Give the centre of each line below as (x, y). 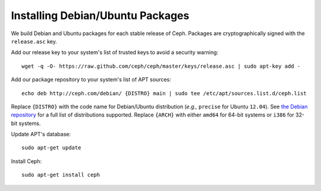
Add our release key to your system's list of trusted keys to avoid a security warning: (115, 52)
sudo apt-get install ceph (61, 175)
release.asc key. (34, 41)
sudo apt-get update (51, 148)
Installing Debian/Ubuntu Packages (100, 15)
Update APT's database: (41, 134)
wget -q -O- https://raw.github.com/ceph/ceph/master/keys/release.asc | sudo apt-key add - (161, 66)
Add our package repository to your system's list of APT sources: (91, 80)
